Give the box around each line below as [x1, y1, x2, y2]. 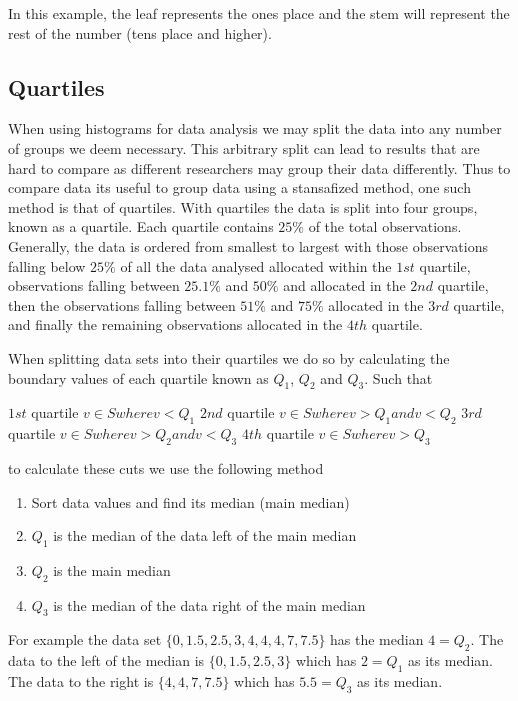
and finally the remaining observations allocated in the [8, 314, 343, 335]
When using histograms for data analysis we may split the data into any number [8, 118, 502, 139]
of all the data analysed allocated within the [120, 255, 392, 276]
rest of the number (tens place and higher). [8, 22, 272, 43]
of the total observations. [308, 216, 462, 237]
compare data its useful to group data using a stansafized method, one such [8, 177, 471, 198]
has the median [330, 629, 424, 650]
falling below [8, 255, 86, 276]
